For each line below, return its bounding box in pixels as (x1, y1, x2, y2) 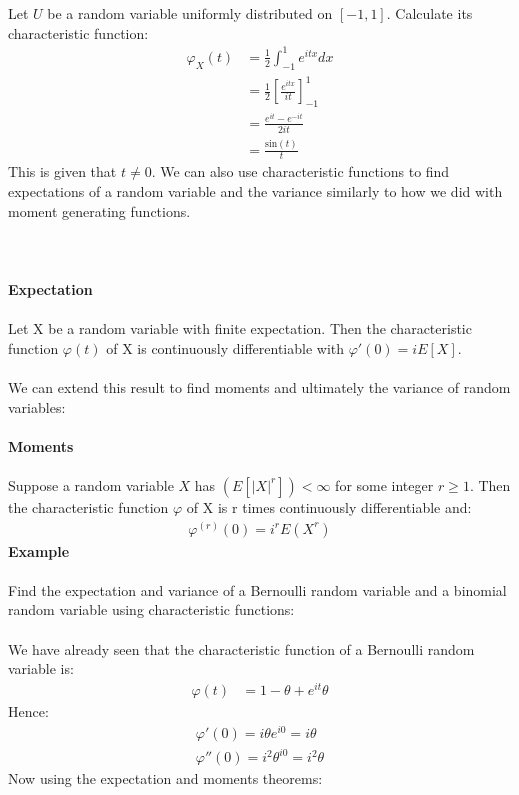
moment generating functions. (8, 200, 191, 221)
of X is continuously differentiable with (106, 337, 345, 358)
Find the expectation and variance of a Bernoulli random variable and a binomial (8, 579, 507, 600)
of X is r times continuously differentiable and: (186, 496, 472, 517)
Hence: (8, 700, 49, 721)
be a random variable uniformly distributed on (47, 3, 333, 23)
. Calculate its (386, 3, 473, 23)
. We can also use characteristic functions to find (151, 161, 450, 182)
